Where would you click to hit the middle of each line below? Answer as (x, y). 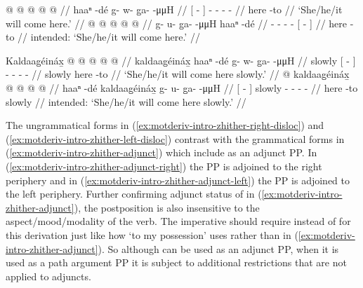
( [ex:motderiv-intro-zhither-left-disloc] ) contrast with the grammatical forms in (175, 138)
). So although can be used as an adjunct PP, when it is (218, 248)
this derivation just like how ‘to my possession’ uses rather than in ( (152, 234)
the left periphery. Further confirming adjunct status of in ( (134, 194)
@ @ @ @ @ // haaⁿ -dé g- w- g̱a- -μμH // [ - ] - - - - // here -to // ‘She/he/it (174, 9)
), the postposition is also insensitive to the (167, 207)
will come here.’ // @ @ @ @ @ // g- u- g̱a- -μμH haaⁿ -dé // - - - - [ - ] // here (177, 23)
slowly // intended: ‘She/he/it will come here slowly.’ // (126, 101)
